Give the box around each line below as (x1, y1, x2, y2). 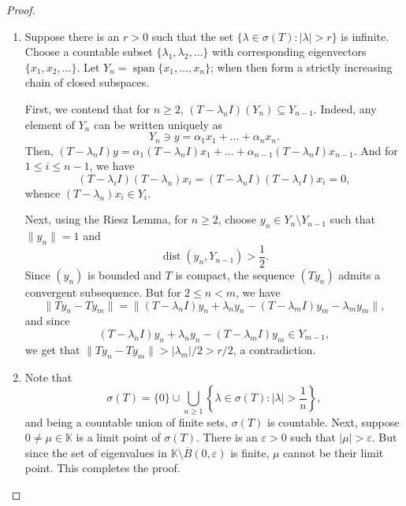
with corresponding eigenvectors (212, 43, 367, 60)
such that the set (151, 28, 233, 44)
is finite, (230, 444, 270, 460)
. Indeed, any (313, 100, 377, 116)
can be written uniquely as (93, 116, 222, 132)
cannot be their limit (283, 444, 384, 460)
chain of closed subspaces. (24, 74, 150, 90)
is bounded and (88, 267, 162, 283)
